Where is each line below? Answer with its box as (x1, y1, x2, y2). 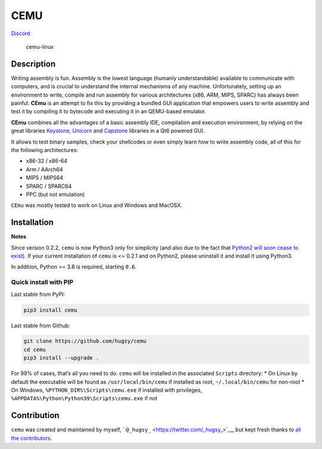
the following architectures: (11, 146, 79, 153)
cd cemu (23, 346, 46, 353)
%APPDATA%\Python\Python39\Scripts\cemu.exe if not (11, 395, 157, 402)
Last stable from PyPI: (11, 290, 66, 298)
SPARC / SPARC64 (26, 182, 72, 190)
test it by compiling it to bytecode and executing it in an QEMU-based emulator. (11, 108, 206, 115)
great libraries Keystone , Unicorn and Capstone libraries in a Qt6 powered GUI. (11, 127, 205, 134)
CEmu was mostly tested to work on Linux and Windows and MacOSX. (11, 202, 182, 209)
